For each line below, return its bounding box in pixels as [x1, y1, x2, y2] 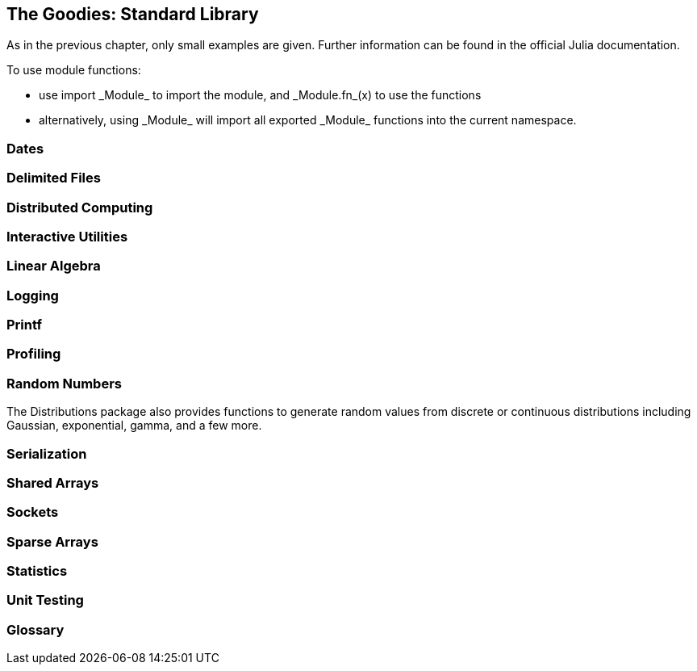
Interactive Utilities [6, 228, 128, 245]
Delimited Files [6, 170, 101, 187]
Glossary [6, 621, 65, 638]
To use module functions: [6, 63, 141, 78]
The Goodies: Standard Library [6, 4, 259, 24]
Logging [6, 287, 59, 304]
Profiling [6, 346, 61, 363]
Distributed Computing [6, 199, 153, 216]
